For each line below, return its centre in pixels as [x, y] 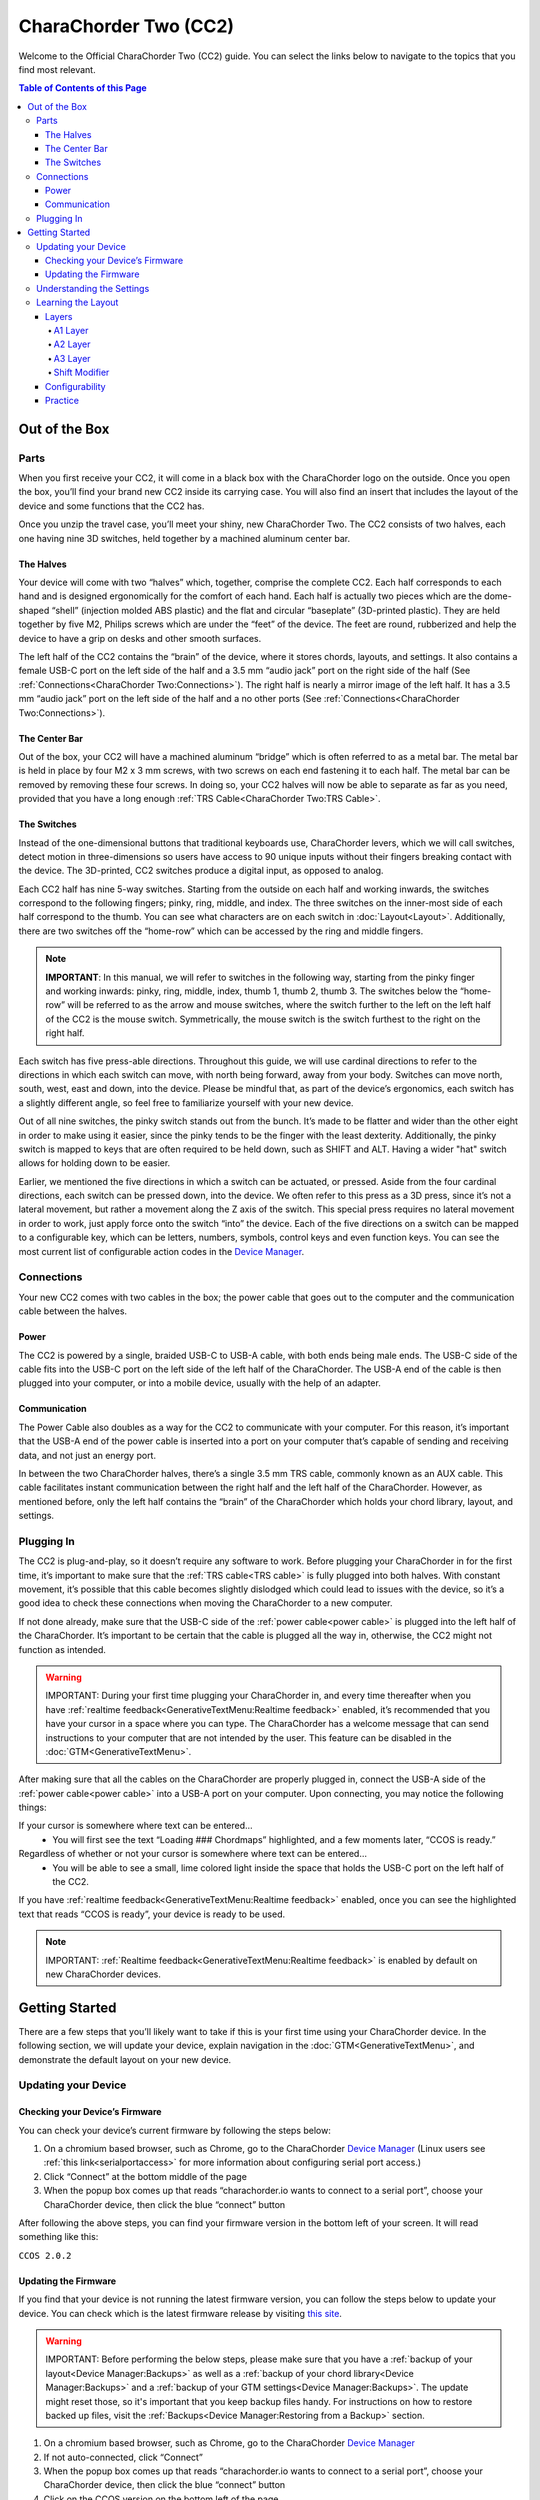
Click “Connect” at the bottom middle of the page [145, 2176]
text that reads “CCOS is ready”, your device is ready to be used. [152, 1914]
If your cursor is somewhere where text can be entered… [136, 1826]
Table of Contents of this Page [82, 88]
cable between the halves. [73, 1311]
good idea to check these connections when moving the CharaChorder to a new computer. [205, 1603]
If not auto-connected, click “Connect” [123, 2457]
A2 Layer [72, 344]
